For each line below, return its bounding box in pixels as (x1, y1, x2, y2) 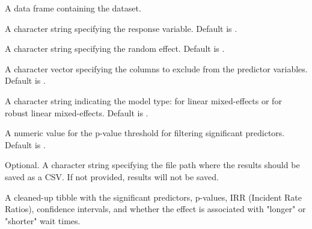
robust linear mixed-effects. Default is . (5, 106, 148, 119)
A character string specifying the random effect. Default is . (5, 42, 225, 55)
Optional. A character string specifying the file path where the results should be (5, 158, 300, 171)
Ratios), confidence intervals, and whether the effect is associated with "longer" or (5, 202, 306, 215)
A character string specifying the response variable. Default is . (5, 22, 237, 34)
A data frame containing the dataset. (5, 2, 141, 14)
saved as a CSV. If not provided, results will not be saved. (5, 170, 219, 183)
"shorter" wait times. (5, 214, 81, 227)
